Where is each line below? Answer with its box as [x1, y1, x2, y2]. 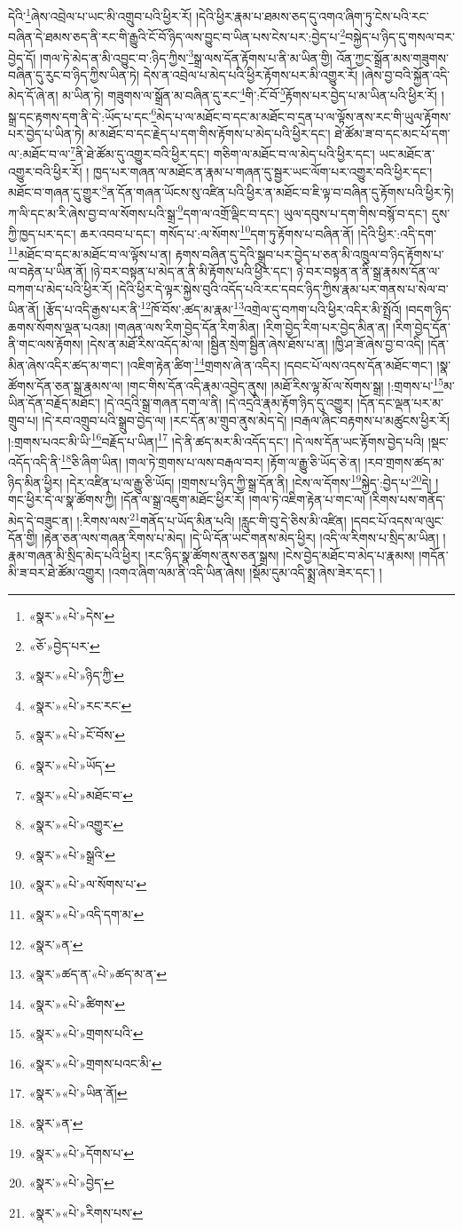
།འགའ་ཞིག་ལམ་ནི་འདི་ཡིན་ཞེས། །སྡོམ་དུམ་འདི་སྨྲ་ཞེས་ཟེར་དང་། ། [108, 563, 382, 582]
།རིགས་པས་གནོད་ [369, 490, 446, 509]
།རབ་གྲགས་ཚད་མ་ [364, 452, 444, 471]
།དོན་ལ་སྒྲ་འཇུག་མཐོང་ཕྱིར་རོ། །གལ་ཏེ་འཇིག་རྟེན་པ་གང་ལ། [121, 490, 365, 509]
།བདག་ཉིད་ [405, 300, 452, 319]
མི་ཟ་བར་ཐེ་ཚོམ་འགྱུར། [8, 563, 105, 582]
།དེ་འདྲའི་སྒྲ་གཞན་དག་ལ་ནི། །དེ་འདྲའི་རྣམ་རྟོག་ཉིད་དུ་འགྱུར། [104, 393, 354, 412]
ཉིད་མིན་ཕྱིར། [8, 473, 63, 491]
